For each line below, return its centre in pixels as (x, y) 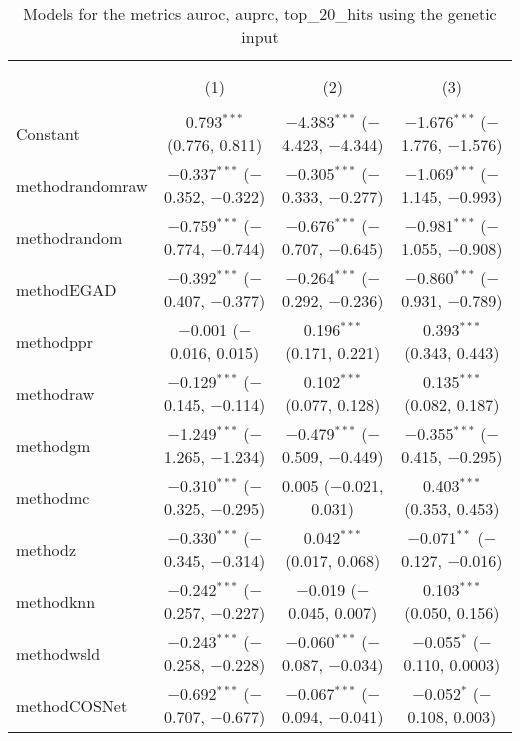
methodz (46, 549)
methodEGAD (66, 289)
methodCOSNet (72, 705)
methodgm (53, 445)
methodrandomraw (82, 185)
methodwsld (58, 653)
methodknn (56, 601)
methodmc (53, 497)
